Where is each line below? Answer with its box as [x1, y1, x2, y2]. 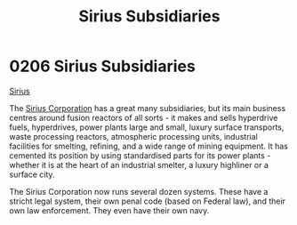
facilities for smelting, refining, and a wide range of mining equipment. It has [9, 141, 289, 151]
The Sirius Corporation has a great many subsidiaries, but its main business [9, 102, 286, 113]
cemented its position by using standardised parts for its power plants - [9, 149, 271, 161]
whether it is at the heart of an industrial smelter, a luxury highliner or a [9, 159, 269, 170]
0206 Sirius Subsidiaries [9, 56, 196, 76]
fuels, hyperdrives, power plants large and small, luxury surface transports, [9, 122, 285, 133]
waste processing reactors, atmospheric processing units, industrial [9, 131, 258, 141]
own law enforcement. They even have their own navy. [9, 205, 210, 215]
